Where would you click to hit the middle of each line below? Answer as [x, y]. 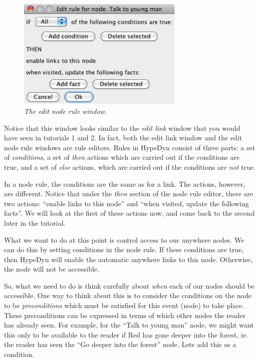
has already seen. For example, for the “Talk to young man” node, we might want [129, 325]
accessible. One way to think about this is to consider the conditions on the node [128, 295]
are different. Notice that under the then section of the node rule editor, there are [129, 193]
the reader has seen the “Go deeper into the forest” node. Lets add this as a [120, 344]
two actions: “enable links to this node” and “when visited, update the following [127, 203]
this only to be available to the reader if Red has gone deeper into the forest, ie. [126, 334]
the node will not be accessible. [52, 269]
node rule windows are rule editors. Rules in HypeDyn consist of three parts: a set [130, 147]
